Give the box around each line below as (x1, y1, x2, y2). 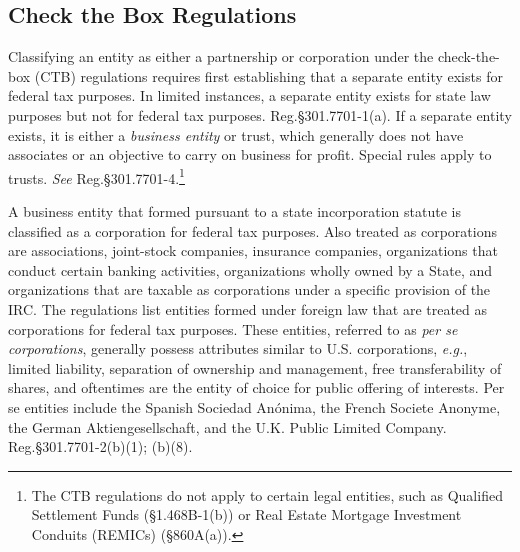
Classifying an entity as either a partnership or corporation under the (8, 46, 434, 67)
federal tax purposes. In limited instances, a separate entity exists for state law (8, 85, 491, 106)
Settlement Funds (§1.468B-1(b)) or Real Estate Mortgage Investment (31, 504, 462, 525)
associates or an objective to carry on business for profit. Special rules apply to (8, 144, 492, 165)
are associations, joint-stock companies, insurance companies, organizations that (8, 240, 498, 261)
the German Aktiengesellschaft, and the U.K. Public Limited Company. (8, 416, 447, 437)
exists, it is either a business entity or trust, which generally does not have (8, 124, 464, 145)
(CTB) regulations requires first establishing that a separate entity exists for (34, 65, 503, 86)
